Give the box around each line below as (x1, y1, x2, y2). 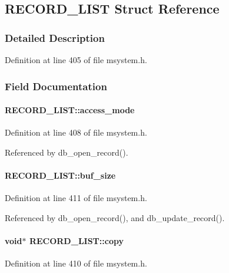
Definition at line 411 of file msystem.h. (5, 192, 147, 204)
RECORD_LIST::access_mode (5, 104, 135, 116)
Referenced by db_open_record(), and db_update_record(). (5, 211, 225, 223)
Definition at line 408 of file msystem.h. (5, 126, 147, 139)
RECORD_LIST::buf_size (5, 169, 116, 182)
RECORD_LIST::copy (29, 235, 124, 246)
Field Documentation (5, 78, 107, 93)
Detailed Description (5, 30, 105, 45)
